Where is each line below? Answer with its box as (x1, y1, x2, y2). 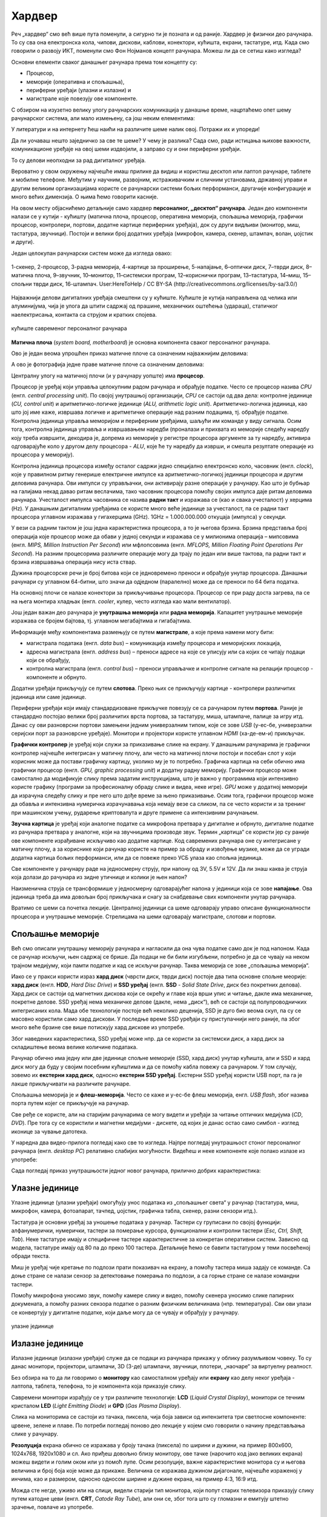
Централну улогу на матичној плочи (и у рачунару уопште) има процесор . (11, 372, 205, 379)
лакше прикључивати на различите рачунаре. (11, 1080, 131, 1087)
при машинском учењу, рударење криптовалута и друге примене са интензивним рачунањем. (11, 809, 259, 816)
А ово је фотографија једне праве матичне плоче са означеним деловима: (11, 361, 205, 368)
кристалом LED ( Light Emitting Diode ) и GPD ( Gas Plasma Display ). (11, 1402, 181, 1409)
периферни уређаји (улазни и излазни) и (26, 86, 131, 93)
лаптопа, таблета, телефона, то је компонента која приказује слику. (11, 1382, 187, 1390)
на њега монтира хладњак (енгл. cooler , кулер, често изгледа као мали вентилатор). (11, 598, 231, 605)
